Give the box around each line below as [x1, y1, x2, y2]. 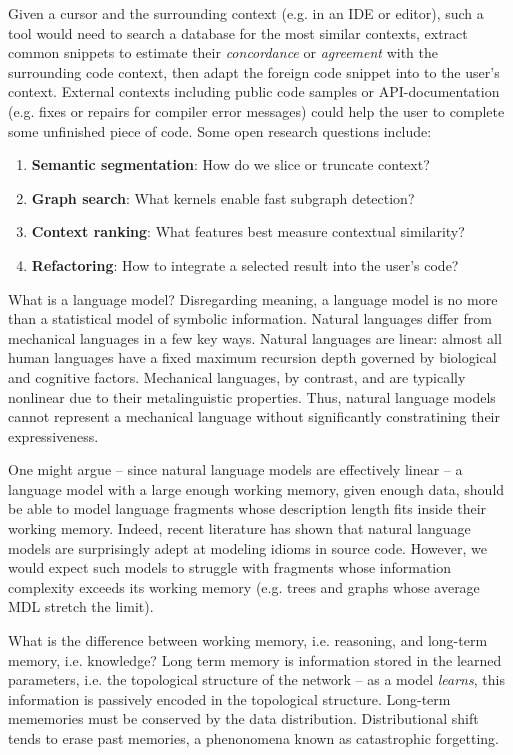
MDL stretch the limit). [8, 596, 154, 617]
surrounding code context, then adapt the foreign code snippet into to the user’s [8, 61, 500, 82]
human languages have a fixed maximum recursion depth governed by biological [8, 347, 497, 368]
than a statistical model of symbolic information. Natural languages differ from [8, 308, 492, 329]
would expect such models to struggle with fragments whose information [8, 557, 452, 578]
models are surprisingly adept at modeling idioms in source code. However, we [8, 537, 487, 558]
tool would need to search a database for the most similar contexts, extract [8, 22, 468, 43]
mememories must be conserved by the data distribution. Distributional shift [8, 708, 479, 729]
